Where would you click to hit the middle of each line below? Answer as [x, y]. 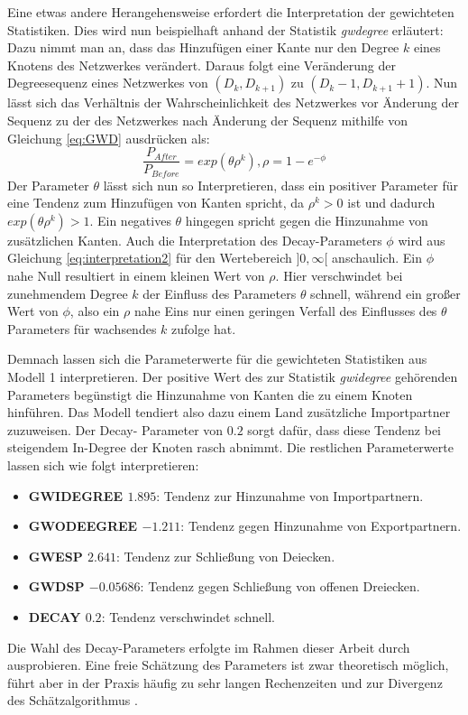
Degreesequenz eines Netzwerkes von [108, 83]
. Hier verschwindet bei [339, 276]
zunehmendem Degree [68, 293]
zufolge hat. [204, 328]
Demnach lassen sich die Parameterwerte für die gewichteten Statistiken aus [217, 359]
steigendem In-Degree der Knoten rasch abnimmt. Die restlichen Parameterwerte [230, 447]
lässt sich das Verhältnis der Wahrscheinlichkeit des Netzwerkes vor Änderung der [233, 102]
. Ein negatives [130, 220]
